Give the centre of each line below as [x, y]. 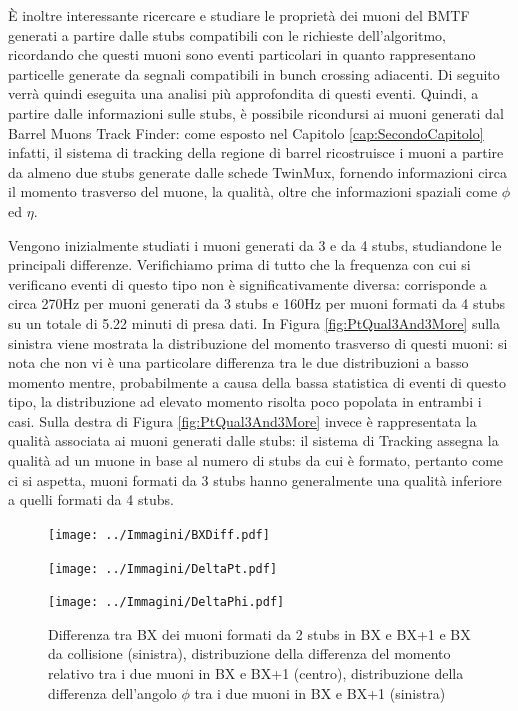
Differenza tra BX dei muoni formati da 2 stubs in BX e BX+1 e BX [259, 633]
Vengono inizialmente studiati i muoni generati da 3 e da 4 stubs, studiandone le [255, 244]
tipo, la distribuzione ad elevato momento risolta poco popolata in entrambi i [245, 401]
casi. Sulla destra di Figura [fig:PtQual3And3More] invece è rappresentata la [242, 420]
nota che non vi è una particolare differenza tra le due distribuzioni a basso [238, 362]
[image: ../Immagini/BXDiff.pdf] [159, 534]
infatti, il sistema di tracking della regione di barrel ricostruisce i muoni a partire [256, 152]
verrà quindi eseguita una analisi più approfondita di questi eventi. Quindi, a [243, 93]
